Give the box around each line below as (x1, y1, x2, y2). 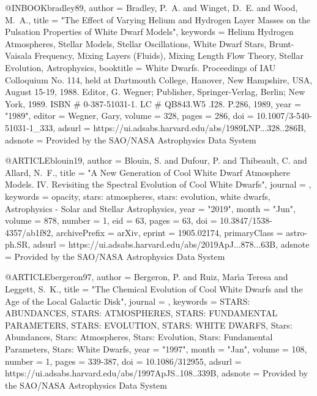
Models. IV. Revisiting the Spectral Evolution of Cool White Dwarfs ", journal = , (5, 178, 311, 191)
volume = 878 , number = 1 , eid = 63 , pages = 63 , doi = (5, 214, 217, 227)
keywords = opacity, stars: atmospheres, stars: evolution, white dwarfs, (5, 189, 270, 202)
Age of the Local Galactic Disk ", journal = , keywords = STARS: (5, 294, 250, 307)
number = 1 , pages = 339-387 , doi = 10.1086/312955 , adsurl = (5, 354, 242, 367)
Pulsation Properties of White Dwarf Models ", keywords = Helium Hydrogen (5, 25, 294, 38)
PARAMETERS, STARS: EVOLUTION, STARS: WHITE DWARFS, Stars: (5, 318, 293, 331)
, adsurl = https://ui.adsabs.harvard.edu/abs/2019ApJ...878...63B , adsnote (28, 238, 310, 251)
